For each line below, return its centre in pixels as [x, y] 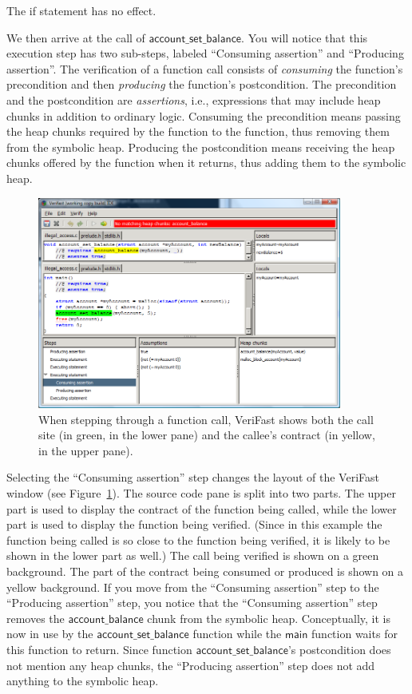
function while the [237, 634]
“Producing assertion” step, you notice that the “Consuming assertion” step [192, 603]
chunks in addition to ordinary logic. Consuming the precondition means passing [204, 115]
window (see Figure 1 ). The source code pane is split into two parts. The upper [201, 493]
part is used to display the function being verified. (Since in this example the [194, 524]
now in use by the [50, 634]
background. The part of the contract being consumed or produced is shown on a [205, 571]
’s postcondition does [339, 649]
